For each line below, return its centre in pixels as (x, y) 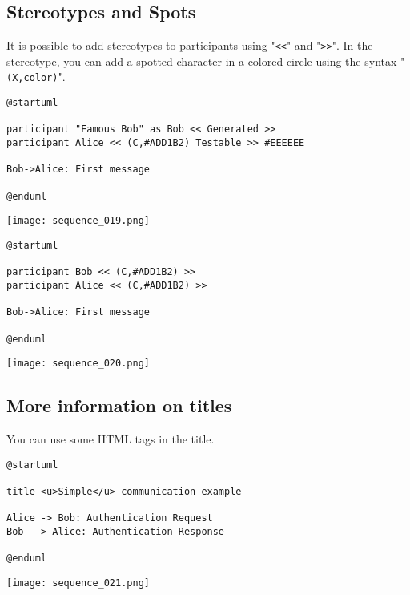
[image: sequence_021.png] (78, 583)
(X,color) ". (36, 77)
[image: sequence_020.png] (78, 364)
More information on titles (119, 405)
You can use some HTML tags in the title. (111, 439)
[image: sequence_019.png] (78, 221)
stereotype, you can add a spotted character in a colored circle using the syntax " (206, 61)
